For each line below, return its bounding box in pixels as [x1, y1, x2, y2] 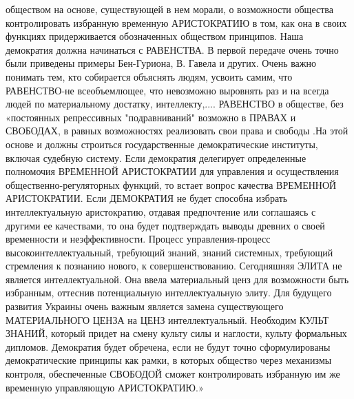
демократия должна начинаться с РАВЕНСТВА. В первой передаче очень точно [6, 42, 339, 57]
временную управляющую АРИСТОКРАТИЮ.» [6, 380, 204, 394]
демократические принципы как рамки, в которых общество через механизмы [6, 353, 332, 367]
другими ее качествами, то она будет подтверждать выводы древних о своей [6, 218, 325, 232]
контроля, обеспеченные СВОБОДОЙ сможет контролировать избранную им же [6, 367, 340, 381]
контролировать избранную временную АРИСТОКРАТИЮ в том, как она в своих [6, 15, 347, 30]
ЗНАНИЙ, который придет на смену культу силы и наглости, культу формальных [6, 326, 347, 340]
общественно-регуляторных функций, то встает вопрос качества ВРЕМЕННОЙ [6, 177, 337, 192]
